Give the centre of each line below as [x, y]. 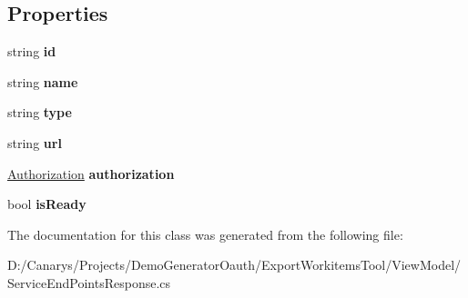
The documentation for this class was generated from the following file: [205, 234]
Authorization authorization [91, 173]
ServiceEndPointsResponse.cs [89, 282]
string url [35, 142]
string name [43, 81]
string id [32, 51]
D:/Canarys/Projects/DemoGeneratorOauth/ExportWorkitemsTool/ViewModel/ [234, 265]
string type [40, 112]
